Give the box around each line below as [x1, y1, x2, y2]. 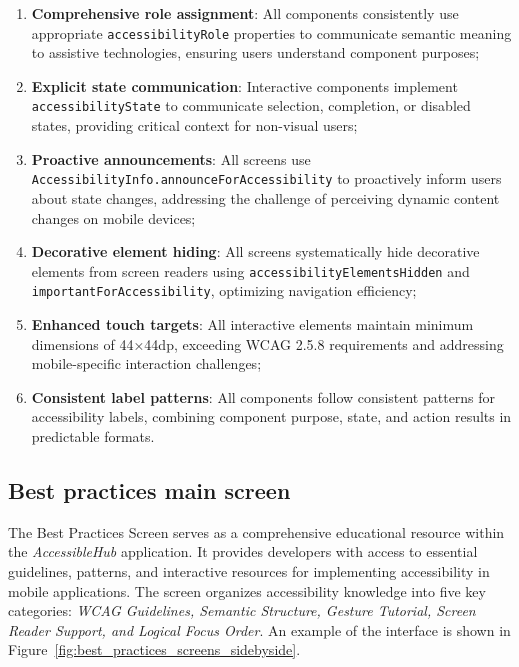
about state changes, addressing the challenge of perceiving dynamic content [31, 187, 500, 208]
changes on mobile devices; [31, 207, 196, 228]
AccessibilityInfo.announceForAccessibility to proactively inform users [31, 168, 502, 189]
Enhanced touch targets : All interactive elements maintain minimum [31, 314, 474, 335]
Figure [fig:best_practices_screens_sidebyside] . [8, 639, 301, 660]
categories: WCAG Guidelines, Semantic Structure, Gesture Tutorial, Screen [8, 600, 476, 621]
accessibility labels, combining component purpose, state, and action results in [31, 406, 512, 427]
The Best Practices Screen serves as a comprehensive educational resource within [8, 521, 505, 542]
